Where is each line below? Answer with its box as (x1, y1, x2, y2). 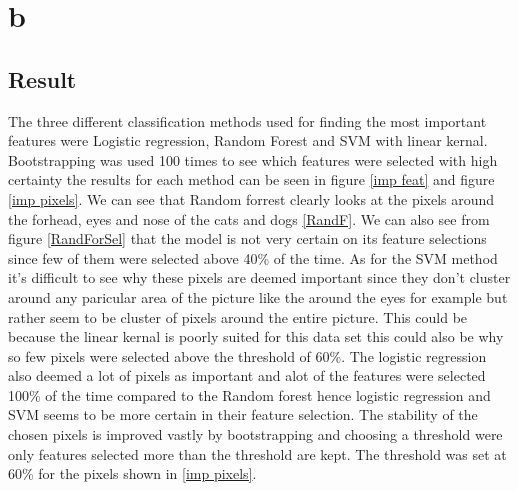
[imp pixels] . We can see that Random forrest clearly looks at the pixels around (8, 188, 495, 209)
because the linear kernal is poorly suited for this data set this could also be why (8, 326, 504, 347)
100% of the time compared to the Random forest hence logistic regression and (8, 384, 491, 405)
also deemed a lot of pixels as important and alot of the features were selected (8, 365, 486, 386)
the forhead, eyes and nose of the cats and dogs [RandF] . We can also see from (8, 208, 490, 229)
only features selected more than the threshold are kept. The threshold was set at (8, 443, 507, 464)
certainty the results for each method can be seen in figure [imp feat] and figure (8, 169, 495, 190)
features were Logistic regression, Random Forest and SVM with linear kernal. (8, 130, 488, 151)
